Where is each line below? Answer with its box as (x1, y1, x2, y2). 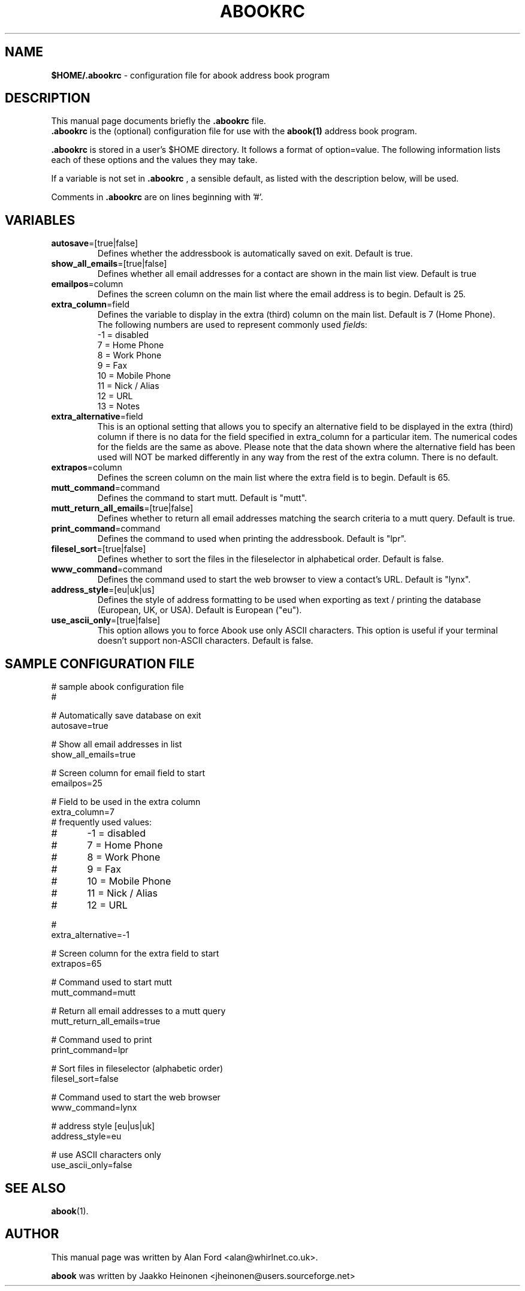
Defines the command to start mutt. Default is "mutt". (97, 493, 307, 503)
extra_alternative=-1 (51, 930, 130, 940)
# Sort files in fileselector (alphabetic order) (51, 1063, 224, 1074)
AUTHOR (5, 1226, 59, 1242)
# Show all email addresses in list (51, 739, 182, 750)
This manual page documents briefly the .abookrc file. (51, 116, 266, 126)
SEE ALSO (5, 1180, 66, 1196)
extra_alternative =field (51, 411, 143, 422)
